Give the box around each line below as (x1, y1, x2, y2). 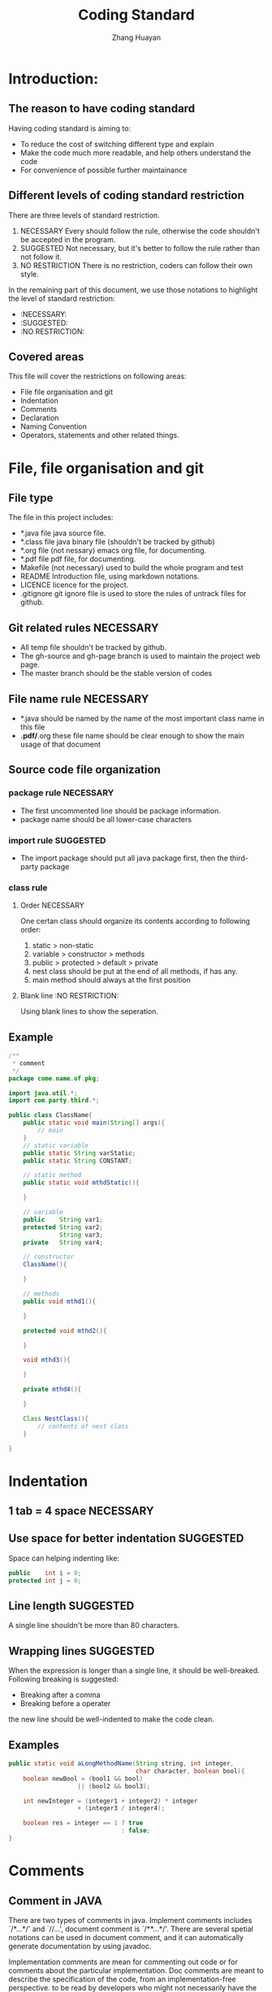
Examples (8, 1738, 59, 1752)
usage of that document (19, 739, 101, 749)
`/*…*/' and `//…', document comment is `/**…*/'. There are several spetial (8, 1924, 253, 1934)
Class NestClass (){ (23, 1414, 89, 1423)
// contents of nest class (37, 1422, 129, 1431)
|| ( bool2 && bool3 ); (77, 1782, 151, 1791)
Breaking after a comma (19, 1690, 101, 1700)
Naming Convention (19, 422, 88, 431)
